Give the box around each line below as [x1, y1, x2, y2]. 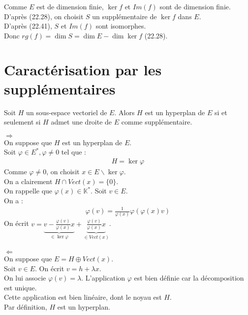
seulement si [4, 117, 41, 127]
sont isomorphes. [95, 21, 146, 31]
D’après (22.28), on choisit [4, 11, 84, 21]
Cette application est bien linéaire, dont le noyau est [4, 292, 162, 302]
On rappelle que [4, 186, 53, 196]
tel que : [61, 147, 86, 157]
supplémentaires [4, 78, 116, 98]
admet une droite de [51, 117, 112, 127]
